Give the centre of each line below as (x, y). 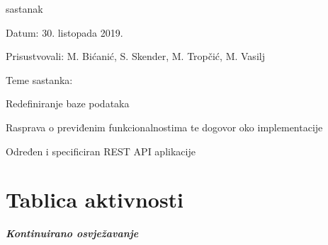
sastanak (24, 8)
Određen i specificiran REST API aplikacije (101, 151)
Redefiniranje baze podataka (68, 103)
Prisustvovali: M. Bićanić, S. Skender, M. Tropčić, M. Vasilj (135, 56)
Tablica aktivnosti (95, 199)
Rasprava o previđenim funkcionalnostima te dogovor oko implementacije (164, 127)
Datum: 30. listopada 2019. (64, 32)
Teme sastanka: (39, 79)
